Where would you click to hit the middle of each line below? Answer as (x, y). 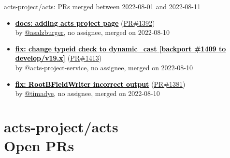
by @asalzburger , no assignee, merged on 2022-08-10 (93, 32)
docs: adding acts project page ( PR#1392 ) (85, 23)
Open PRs (39, 146)
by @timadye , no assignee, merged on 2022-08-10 (87, 93)
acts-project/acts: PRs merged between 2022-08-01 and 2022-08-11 (102, 6)
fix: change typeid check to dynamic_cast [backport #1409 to (121, 48)
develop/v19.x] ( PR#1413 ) (58, 58)
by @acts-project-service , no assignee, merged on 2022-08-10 (104, 67)
